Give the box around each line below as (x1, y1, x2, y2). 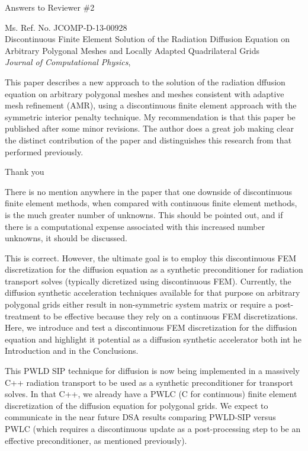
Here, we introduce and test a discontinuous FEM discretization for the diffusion (5, 321, 297, 334)
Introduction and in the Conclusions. (5, 344, 139, 357)
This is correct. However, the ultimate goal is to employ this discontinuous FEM (5, 251, 297, 264)
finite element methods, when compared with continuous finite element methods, (5, 197, 297, 209)
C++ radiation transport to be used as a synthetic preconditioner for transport (5, 376, 293, 388)
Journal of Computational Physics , (5, 56, 131, 68)
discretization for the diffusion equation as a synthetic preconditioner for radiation (5, 263, 303, 276)
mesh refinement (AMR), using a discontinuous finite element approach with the (5, 99, 297, 111)
